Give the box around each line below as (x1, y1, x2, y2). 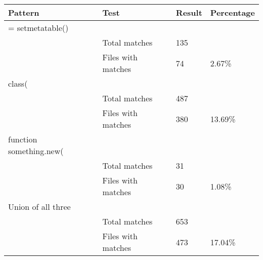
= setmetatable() (8, 22, 69, 33)
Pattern (8, 7, 39, 18)
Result (176, 7, 202, 18)
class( (8, 78, 28, 89)
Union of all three (8, 201, 71, 212)
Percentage (210, 7, 255, 18)
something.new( (8, 145, 64, 157)
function (8, 133, 37, 145)
